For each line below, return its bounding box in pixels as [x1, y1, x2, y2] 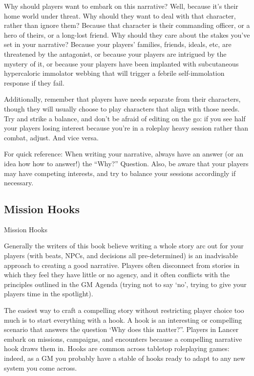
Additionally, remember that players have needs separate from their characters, [4, 94, 241, 104]
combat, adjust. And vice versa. [4, 132, 99, 142]
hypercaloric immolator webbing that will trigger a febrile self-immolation [4, 68, 225, 78]
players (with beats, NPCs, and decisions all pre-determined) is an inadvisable [4, 250, 238, 261]
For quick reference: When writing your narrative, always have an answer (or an [4, 149, 243, 159]
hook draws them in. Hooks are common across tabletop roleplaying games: [4, 343, 230, 354]
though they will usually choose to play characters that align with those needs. [4, 103, 240, 113]
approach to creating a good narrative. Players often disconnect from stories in [4, 260, 240, 270]
